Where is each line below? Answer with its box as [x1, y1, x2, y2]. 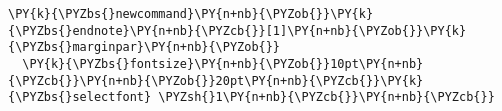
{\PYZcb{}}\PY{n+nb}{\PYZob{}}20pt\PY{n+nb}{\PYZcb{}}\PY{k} [8, 73, 424, 88]
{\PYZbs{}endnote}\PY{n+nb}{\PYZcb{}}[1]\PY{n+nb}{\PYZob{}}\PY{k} [8, 23, 467, 38]
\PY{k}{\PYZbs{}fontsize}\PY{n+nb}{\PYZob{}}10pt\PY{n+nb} [22, 56, 424, 71]
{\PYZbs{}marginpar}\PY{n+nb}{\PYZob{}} [8, 40, 281, 55]
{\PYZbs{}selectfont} [8, 90, 152, 105]
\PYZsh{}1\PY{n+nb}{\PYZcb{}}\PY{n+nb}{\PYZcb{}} [158, 90, 495, 105]
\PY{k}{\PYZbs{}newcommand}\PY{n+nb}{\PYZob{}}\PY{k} [8, 7, 374, 21]
